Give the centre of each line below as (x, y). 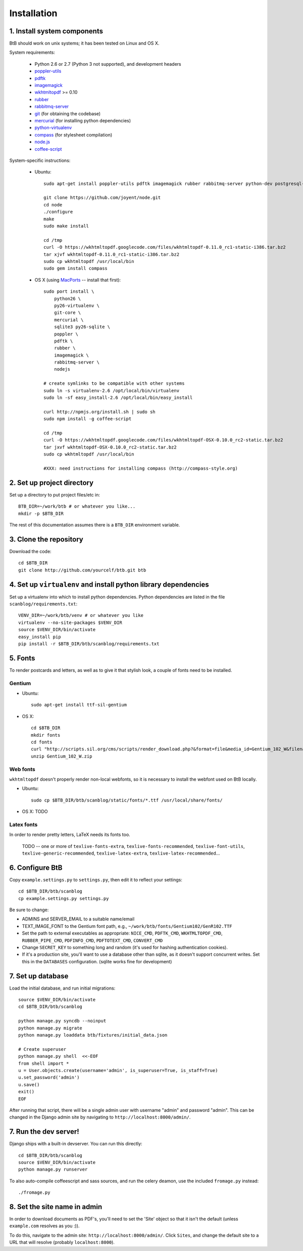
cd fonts (42, 742)
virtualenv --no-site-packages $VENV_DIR (70, 622)
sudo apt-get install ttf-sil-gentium (79, 705)
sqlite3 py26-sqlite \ (82, 327)
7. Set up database (39, 976)
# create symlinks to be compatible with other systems (114, 384)
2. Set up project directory (51, 483)
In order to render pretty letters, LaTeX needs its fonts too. (70, 835)
